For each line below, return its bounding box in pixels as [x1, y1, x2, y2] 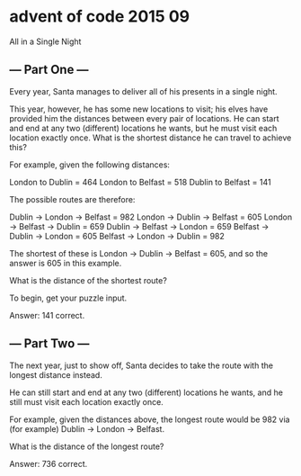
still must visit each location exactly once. [9, 396, 164, 407]
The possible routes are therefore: [9, 193, 136, 204]
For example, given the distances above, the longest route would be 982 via [9, 414, 290, 425]
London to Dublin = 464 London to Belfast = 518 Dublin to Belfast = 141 [9, 176, 271, 187]
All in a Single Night [9, 36, 82, 47]
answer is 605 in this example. [9, 257, 122, 268]
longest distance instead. [9, 369, 103, 380]
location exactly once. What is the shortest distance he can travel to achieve [9, 132, 292, 143]
